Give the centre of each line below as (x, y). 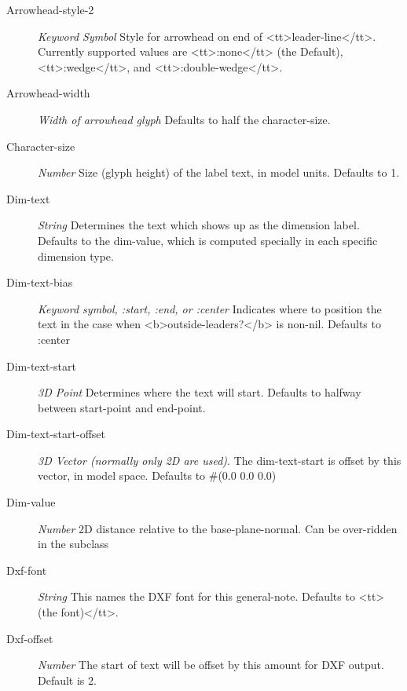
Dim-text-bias (40, 282)
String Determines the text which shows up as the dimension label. (199, 225)
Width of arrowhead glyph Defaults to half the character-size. (184, 119)
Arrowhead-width (48, 93)
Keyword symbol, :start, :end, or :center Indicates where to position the (210, 308)
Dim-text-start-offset (56, 434)
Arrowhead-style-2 (50, 9)
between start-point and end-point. (122, 407)
